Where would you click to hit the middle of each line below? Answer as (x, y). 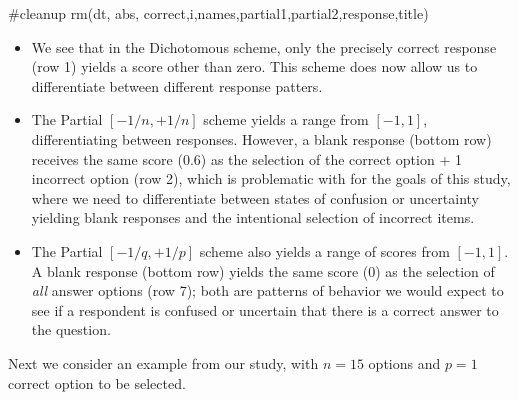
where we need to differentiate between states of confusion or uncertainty (255, 197)
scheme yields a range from (286, 119)
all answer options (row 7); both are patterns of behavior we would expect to (267, 290)
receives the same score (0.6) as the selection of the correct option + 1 (246, 158)
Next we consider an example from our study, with (163, 362)
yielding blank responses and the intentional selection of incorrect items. (253, 217)
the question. (71, 329)
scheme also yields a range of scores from (324, 250)
